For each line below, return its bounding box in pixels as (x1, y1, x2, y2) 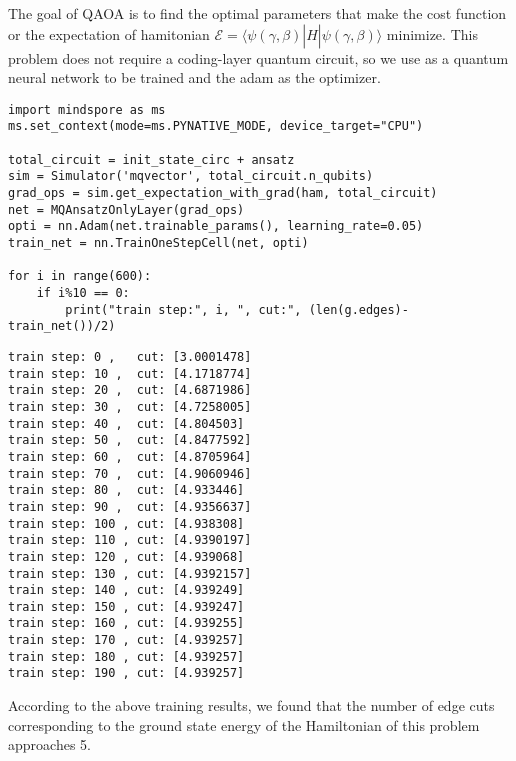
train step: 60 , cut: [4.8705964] (8, 449, 252, 464)
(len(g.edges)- (308, 302, 409, 317)
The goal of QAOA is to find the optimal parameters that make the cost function (8, 3, 507, 23)
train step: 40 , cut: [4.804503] (8, 416, 245, 431)
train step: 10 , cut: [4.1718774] (8, 366, 252, 381)
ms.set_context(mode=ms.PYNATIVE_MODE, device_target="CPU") (8, 119, 424, 134)
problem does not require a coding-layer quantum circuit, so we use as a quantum (8, 47, 509, 68)
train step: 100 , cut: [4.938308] (8, 516, 245, 531)
